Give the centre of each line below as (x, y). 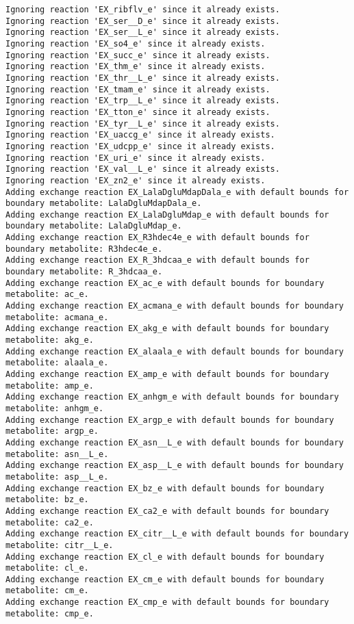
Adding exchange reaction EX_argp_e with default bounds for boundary (170, 420)
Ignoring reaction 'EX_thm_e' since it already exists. (136, 67)
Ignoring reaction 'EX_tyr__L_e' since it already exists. (143, 123)
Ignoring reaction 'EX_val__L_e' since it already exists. (143, 169)
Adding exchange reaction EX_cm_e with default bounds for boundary (165, 579)
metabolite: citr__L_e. (60, 545)
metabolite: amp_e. (50, 386)
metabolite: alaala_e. (57, 363)
